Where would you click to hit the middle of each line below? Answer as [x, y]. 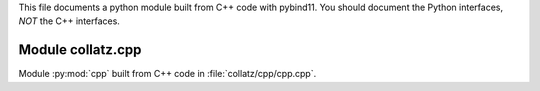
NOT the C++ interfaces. [69, 21]
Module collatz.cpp [80, 50]
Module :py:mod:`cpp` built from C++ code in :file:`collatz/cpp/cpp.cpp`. [167, 74]
